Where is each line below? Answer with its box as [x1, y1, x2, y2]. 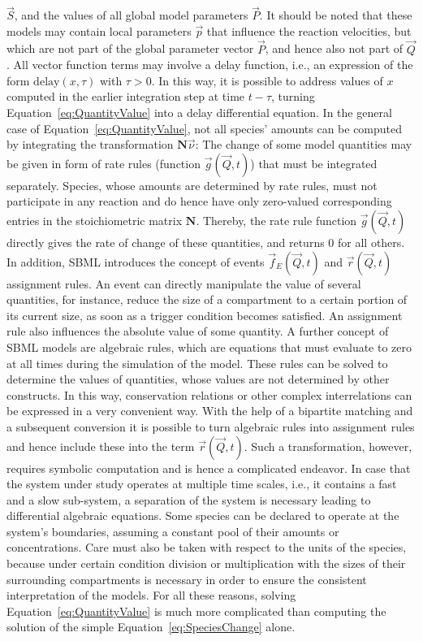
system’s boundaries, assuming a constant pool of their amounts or [6, 522, 339, 539]
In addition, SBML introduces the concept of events [6, 253, 265, 270]
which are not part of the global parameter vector [6, 40, 254, 57]
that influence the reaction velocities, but [206, 22, 412, 39]
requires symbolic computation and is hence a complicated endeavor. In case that [6, 459, 411, 476]
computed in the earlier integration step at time [6, 88, 245, 105]
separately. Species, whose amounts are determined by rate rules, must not [6, 176, 378, 193]
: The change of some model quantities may [195, 136, 412, 153]
